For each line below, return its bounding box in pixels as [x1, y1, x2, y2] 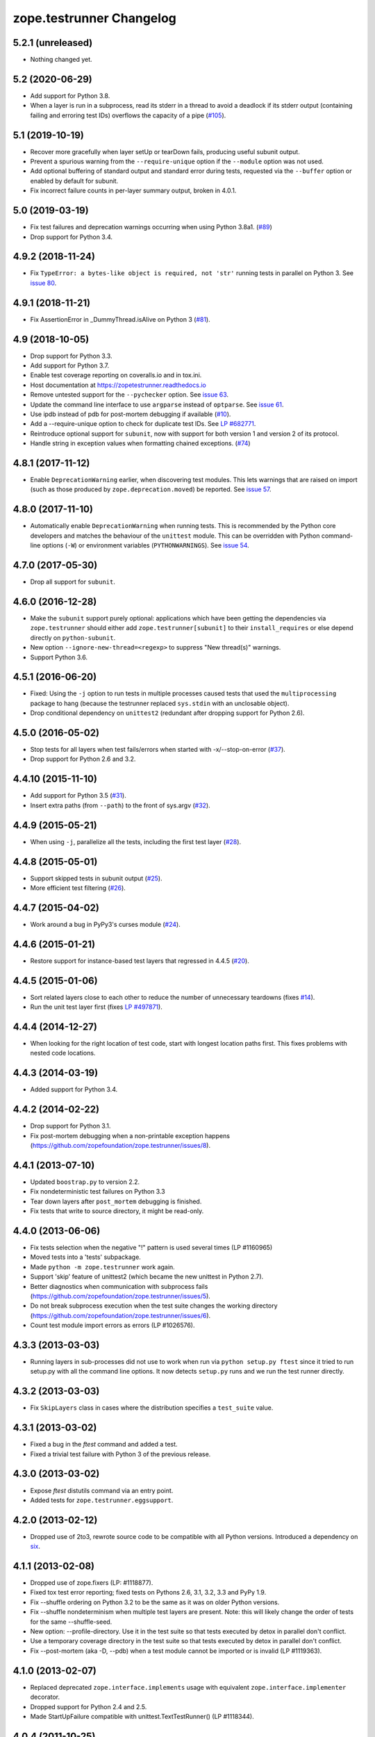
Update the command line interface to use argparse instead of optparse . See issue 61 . [30, 400, 284, 409]
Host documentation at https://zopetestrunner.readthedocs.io [30, 381, 206, 389]
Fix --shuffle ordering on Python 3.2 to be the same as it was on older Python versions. [30, 1598, 280, 1606]
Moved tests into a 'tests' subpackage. [30, 1253, 142, 1261]
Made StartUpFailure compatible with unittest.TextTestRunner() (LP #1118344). [30, 1712, 254, 1720]
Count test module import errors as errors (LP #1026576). [30, 1321, 195, 1330]
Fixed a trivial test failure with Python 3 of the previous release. [30, 1449, 211, 1458]
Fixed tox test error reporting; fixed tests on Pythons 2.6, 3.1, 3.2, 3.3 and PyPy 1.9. [30, 1588, 267, 1597]
